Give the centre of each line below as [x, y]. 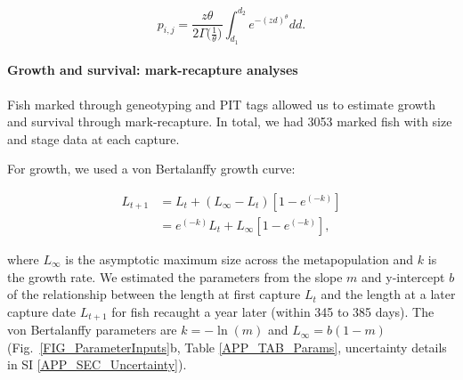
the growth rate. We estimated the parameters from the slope [175, 276]
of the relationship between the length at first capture [154, 294]
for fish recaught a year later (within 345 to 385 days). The [273, 311]
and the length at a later [388, 294]
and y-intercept [403, 276]
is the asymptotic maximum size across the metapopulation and [240, 259]
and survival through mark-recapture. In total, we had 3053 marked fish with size [230, 121]
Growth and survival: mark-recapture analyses [153, 70]
